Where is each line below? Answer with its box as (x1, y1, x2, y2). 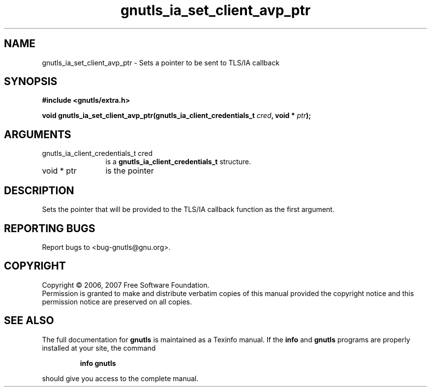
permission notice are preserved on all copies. (42, 297, 192, 306)
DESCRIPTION (4, 184, 74, 197)
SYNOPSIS (4, 75, 58, 88)
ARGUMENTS (4, 128, 71, 141)
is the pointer (105, 166, 154, 176)
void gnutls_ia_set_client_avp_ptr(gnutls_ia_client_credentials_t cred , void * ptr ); (42, 111, 311, 120)
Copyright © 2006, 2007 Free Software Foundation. (42, 280, 210, 289)
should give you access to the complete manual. (42, 374, 199, 383)
